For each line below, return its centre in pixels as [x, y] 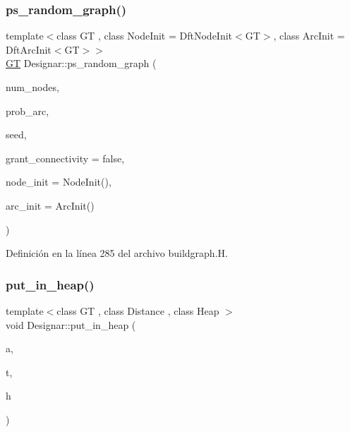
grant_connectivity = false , [65, 158]
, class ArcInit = [309, 36]
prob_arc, [28, 110]
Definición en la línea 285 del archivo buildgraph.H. [117, 253]
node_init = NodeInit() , [59, 182]
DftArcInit [29, 49]
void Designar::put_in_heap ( [71, 324]
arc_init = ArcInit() [50, 205]
